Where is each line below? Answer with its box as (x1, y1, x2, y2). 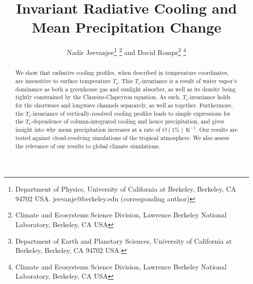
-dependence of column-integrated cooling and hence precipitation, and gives (31, 117, 225, 125)
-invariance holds (188, 93, 231, 101)
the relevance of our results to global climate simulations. (15, 142, 161, 150)
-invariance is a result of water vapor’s (140, 77, 237, 85)
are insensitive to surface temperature (15, 77, 111, 85)
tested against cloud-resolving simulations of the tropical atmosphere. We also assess (15, 133, 229, 142)
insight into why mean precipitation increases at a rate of (15, 125, 161, 133)
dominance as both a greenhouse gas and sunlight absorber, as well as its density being (15, 85, 236, 93)
